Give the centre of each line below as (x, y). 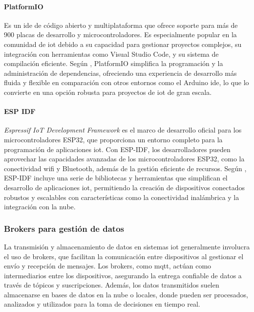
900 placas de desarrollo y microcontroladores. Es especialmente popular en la (120, 34)
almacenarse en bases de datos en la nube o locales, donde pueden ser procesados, (126, 294)
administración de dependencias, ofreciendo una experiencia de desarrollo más (120, 73)
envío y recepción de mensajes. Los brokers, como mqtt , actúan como (108, 266)
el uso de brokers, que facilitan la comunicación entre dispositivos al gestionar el (124, 256)
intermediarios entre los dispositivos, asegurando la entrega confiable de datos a (123, 275)
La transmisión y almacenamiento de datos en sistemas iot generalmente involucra (127, 246)
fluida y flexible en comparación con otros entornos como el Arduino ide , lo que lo (127, 82)
